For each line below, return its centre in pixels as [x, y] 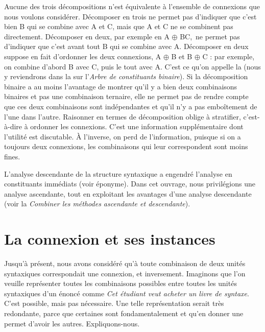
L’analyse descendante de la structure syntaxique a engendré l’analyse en [118, 173]
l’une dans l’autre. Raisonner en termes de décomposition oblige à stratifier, [123, 116]
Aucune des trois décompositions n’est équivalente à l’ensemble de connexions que [132, 6]
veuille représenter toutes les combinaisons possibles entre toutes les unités [121, 283]
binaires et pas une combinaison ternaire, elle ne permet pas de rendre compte [126, 96]
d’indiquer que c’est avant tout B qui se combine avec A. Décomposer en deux [126, 46]
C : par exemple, [228, 56]
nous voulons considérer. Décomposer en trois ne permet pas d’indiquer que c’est [130, 16]
